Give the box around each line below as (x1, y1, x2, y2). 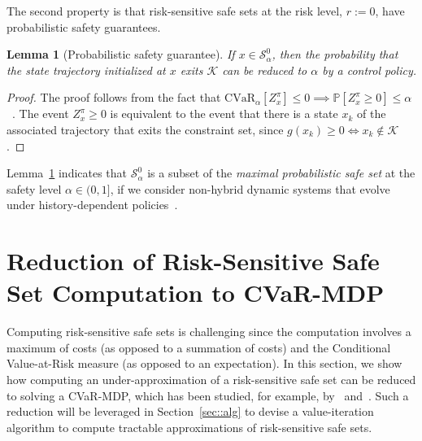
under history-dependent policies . (7, 196, 178, 213)
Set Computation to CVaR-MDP (7, 276, 385, 309)
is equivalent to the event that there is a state (110, 105, 338, 122)
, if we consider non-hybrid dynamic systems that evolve (110, 180, 390, 197)
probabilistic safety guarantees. (7, 18, 161, 35)
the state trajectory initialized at (7, 61, 166, 78)
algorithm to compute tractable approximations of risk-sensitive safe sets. (7, 418, 372, 435)
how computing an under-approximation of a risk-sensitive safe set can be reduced (7, 371, 416, 388)
